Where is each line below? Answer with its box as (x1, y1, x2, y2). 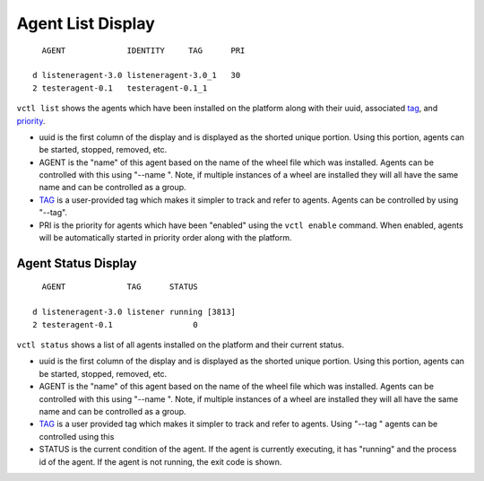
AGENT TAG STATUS (41, 282, 199, 292)
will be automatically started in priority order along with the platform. (39, 232, 292, 243)
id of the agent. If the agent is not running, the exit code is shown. (39, 456, 282, 467)
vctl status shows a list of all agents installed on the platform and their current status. (16, 339, 345, 350)
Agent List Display (16, 13, 156, 33)
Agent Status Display (16, 256, 137, 271)
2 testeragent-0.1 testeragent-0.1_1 (32, 83, 208, 93)
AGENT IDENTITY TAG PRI (41, 45, 246, 56)
